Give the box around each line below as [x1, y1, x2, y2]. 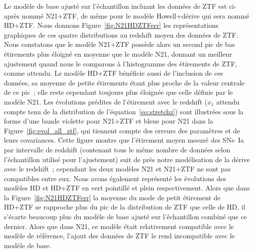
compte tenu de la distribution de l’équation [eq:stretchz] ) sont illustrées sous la [4, 106, 244, 116]
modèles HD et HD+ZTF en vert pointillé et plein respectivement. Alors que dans [4, 183, 250, 193]
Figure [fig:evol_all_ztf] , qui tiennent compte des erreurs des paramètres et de [4, 125, 240, 135]
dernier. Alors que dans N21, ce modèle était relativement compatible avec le [4, 221, 234, 231]
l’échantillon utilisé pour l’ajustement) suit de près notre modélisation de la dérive [4, 154, 250, 164]
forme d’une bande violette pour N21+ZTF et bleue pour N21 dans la [4, 116, 213, 126]
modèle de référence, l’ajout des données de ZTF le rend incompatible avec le [4, 231, 235, 241]
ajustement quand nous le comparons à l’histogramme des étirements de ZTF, [4, 58, 237, 68]
